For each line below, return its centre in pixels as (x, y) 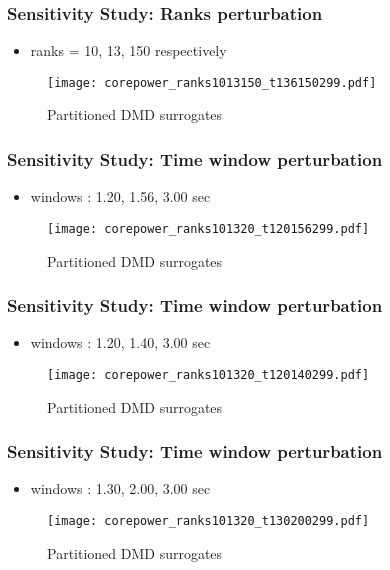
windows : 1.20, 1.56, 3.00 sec (120, 196)
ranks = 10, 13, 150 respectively (128, 50)
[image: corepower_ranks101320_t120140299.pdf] (208, 374)
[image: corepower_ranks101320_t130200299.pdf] (208, 521)
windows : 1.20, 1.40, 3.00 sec (120, 342)
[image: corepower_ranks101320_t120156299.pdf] (208, 228)
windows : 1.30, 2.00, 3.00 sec (120, 488)
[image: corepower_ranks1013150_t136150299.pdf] (212, 82)
